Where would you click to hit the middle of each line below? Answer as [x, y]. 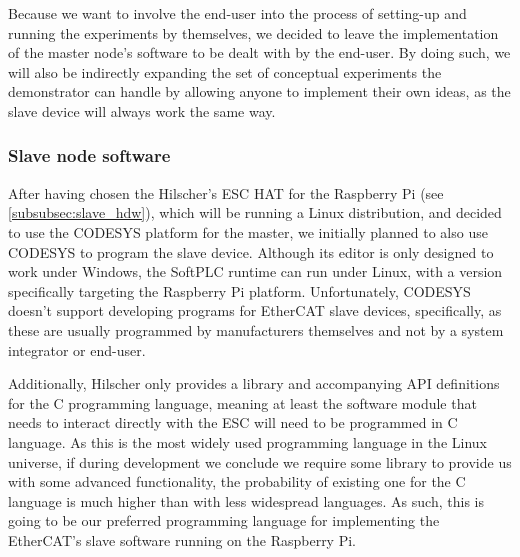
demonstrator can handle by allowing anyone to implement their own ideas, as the [259, 91]
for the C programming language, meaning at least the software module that [242, 402]
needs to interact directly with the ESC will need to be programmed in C [233, 422]
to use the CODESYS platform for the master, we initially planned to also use [248, 231]
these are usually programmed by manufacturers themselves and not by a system [256, 329]
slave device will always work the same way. [142, 110]
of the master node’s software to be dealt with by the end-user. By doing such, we [259, 52]
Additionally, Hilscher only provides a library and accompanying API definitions [254, 383]
